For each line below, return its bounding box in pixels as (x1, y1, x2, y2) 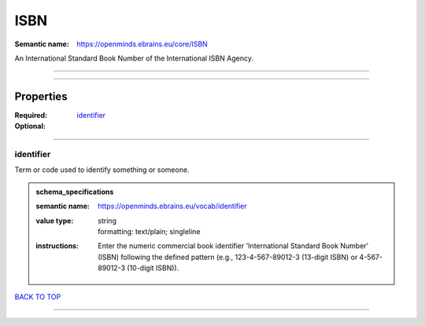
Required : (14, 110, 47, 119)
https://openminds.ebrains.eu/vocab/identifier (98, 201, 247, 211)
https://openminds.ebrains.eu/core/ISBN (76, 39, 208, 49)
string (98, 216, 117, 225)
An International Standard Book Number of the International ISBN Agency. (14, 53, 253, 63)
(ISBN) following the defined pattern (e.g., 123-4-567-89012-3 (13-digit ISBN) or (98, 252, 358, 262)
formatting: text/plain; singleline (98, 226, 201, 236)
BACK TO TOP (14, 291, 61, 302)
